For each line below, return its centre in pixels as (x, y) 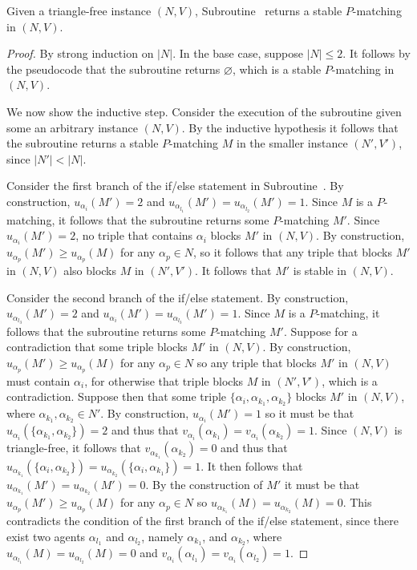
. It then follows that (252, 466)
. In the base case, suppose (238, 53)
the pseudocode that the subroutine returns (113, 69)
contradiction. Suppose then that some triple (117, 396)
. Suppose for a (320, 331)
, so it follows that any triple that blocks (293, 252)
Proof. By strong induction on (80, 53)
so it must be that (310, 413)
